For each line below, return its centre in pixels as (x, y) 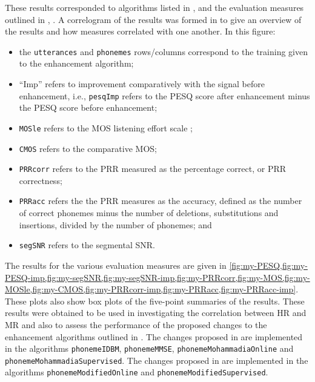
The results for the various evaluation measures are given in (116, 265)
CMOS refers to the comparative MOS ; (88, 148)
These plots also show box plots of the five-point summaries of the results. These (155, 301)
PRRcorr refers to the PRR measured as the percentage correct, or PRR (153, 169)
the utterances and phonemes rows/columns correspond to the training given (163, 51)
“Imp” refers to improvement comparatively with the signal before (142, 84)
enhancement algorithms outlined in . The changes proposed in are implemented (154, 336)
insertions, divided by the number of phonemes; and (115, 224)
